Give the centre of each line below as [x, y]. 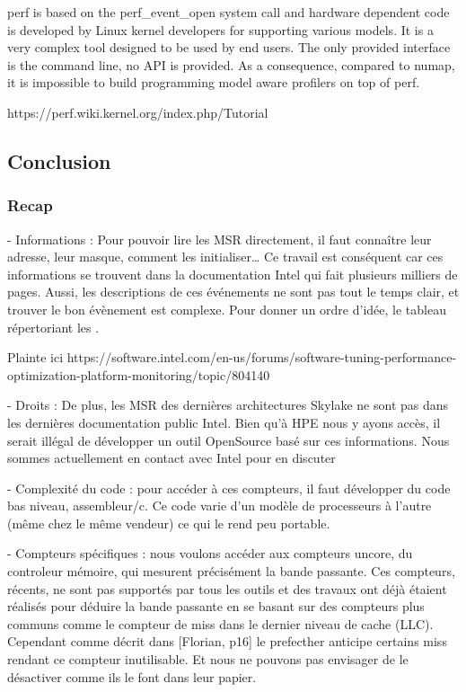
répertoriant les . [53, 327]
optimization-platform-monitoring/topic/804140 [139, 374]
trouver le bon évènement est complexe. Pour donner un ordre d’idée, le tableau [227, 309]
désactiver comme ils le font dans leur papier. [132, 676]
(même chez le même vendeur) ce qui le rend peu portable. [169, 523]
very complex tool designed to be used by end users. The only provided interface [229, 47]
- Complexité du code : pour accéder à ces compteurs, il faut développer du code [229, 488]
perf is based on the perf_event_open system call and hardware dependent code [229, 12]
